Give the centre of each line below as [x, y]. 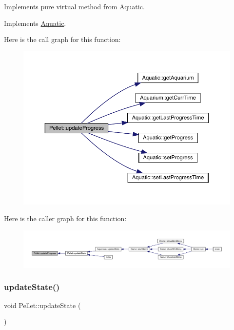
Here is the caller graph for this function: [65, 218]
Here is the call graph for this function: [62, 39]
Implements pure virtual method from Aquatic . [74, 6]
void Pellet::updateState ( [42, 305]
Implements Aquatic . [35, 23]
